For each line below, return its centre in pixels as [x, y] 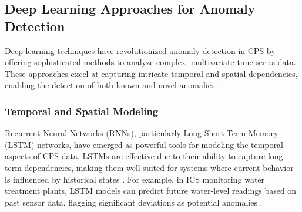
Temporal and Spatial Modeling [82, 111]
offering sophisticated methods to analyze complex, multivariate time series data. [150, 62]
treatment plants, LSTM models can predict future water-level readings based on [151, 191]
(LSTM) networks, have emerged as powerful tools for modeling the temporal [144, 144]
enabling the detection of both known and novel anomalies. [111, 85]
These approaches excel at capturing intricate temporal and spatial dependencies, [151, 73]
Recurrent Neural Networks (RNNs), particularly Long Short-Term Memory [142, 133]
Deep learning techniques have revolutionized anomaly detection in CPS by [140, 50]
